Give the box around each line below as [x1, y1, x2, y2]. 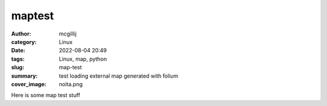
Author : [11, 30, 31, 37]
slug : [11, 64, 24, 71]
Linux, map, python [59, 55, 107, 63]
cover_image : [11, 80, 47, 87]
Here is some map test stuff [11, 92, 81, 99]
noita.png [59, 80, 83, 87]
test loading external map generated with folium [59, 72, 179, 79]
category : [11, 38, 37, 45]
